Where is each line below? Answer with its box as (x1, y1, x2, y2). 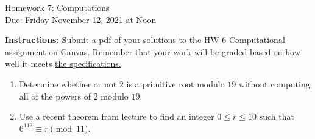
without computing (238, 77, 310, 90)
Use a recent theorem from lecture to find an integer (19, 110, 214, 123)
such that (259, 110, 294, 123)
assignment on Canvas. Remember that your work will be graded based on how (5, 45, 300, 58)
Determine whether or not (19, 77, 117, 90)
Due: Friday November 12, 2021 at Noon (5, 13, 157, 25)
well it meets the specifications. (5, 57, 121, 70)
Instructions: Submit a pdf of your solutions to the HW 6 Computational (5, 33, 285, 46)
